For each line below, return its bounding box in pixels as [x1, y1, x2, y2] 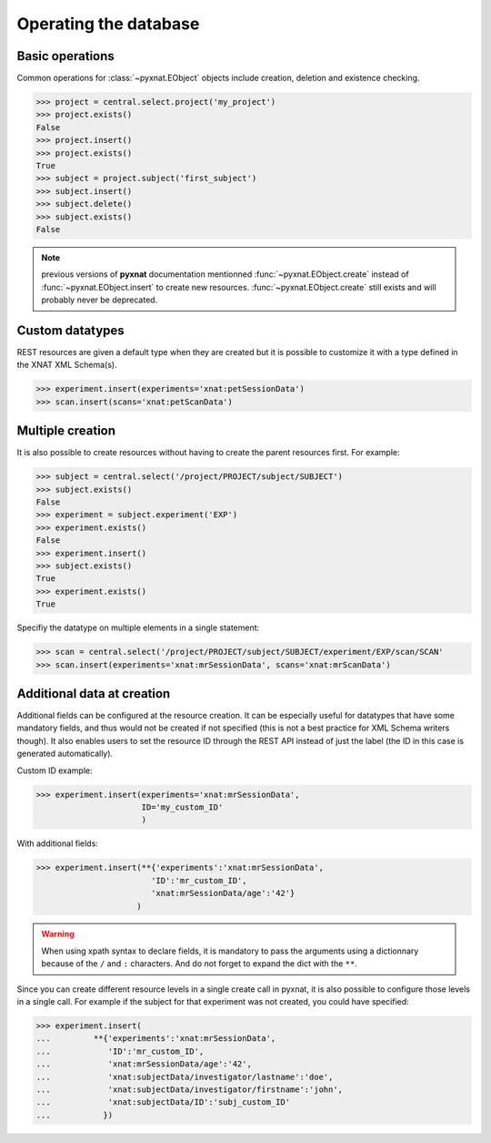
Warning [41, 929, 75, 940]
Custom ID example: [16, 765, 93, 776]
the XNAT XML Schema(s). [16, 360, 117, 371]
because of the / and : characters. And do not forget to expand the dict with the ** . [41, 958, 358, 969]
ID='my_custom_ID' [141, 801, 224, 812]
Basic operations [16, 48, 115, 64]
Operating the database [16, 14, 200, 34]
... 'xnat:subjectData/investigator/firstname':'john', [35, 1084, 344, 1095]
